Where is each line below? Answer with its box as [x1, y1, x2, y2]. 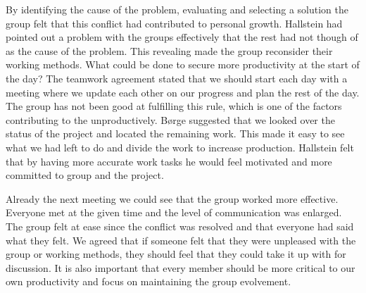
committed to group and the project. [6, 168, 164, 182]
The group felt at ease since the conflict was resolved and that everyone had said [6, 218, 354, 233]
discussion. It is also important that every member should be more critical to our [6, 260, 355, 275]
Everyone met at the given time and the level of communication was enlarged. [6, 205, 342, 220]
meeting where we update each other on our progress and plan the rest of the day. [6, 85, 360, 99]
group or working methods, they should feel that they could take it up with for [6, 247, 346, 261]
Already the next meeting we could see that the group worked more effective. [6, 191, 339, 206]
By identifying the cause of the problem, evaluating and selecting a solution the [6, 2, 348, 16]
